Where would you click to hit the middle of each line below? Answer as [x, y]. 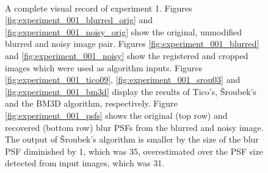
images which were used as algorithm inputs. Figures [104, 67]
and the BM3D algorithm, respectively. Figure [91, 103]
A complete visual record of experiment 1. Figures [99, 8]
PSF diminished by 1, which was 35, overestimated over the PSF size [134, 151]
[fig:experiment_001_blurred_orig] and [79, 20]
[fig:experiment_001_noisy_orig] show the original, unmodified [124, 31]
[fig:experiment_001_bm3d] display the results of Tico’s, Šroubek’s [131, 91]
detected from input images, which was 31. [85, 163]
